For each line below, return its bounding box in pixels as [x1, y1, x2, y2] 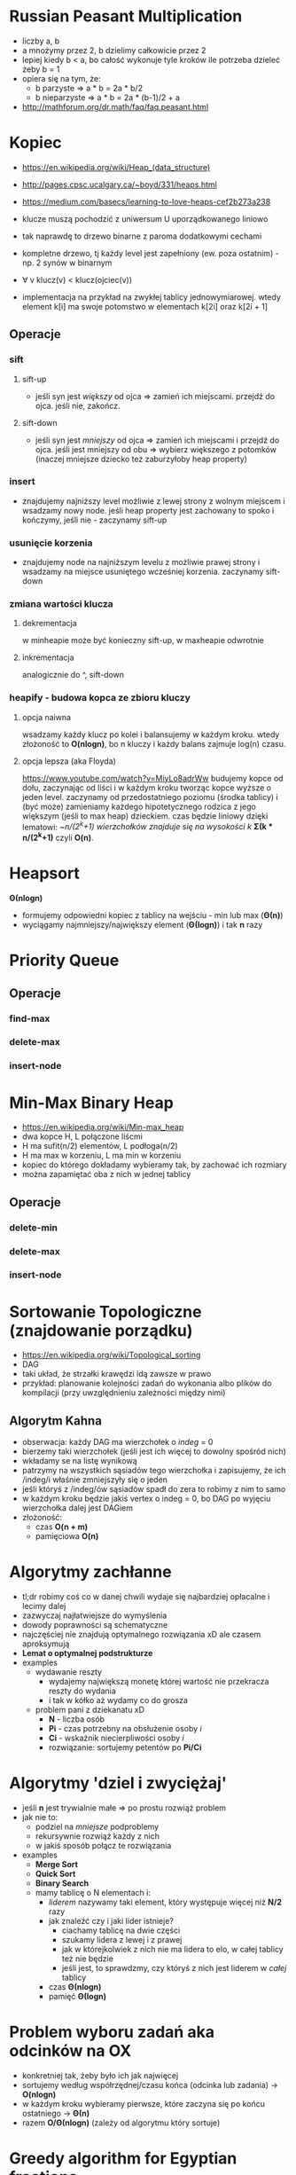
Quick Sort [35, 1869, 76, 1880]
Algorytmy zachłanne [9, 1562, 172, 1582]
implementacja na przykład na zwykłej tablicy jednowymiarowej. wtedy [21, 291, 282, 302]
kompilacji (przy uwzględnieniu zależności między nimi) [21, 1387, 226, 1398]
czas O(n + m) [35, 1521, 89, 1532]
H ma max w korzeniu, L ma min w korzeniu [21, 1150, 182, 1161]
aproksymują [21, 1638, 70, 1649]
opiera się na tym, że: [21, 73, 102, 83]
